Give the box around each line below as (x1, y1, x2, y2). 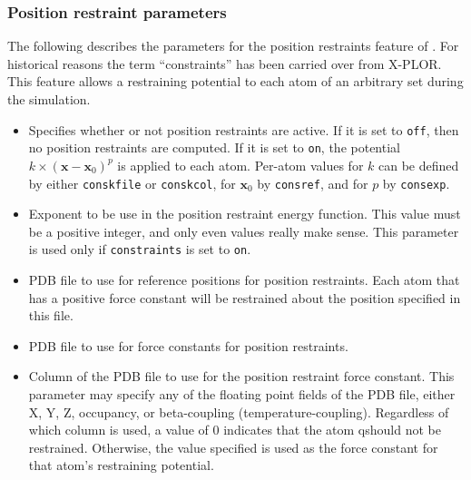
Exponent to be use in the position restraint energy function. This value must (28, 204, 461, 223)
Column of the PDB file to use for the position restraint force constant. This (28, 367, 455, 386)
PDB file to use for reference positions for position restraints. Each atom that (28, 270, 460, 289)
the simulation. (7, 90, 91, 108)
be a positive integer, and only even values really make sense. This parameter (28, 221, 459, 240)
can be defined (378, 155, 459, 174)
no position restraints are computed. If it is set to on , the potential (28, 138, 400, 157)
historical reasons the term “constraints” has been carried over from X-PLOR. (7, 54, 442, 73)
